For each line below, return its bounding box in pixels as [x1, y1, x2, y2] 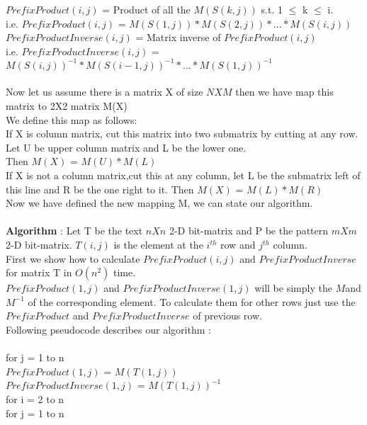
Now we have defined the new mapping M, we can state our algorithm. [6, 195, 313, 210]
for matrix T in [6, 265, 72, 280]
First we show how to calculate [6, 251, 140, 266]
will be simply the [254, 280, 332, 295]
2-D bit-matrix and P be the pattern [169, 223, 329, 238]
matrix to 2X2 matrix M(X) [6, 98, 128, 113]
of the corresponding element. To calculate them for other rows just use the [28, 294, 356, 309]
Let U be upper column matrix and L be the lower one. [6, 140, 247, 154]
